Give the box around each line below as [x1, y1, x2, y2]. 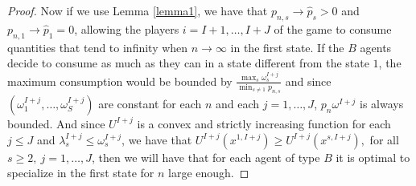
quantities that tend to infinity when [7, 38, 188, 55]
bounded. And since [7, 115, 105, 131]
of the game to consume [274, 20, 392, 37]
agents [360, 38, 392, 55]
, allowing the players [74, 20, 179, 37]
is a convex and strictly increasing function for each [137, 115, 391, 131]
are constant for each [98, 95, 202, 111]
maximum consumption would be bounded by [7, 72, 233, 89]
